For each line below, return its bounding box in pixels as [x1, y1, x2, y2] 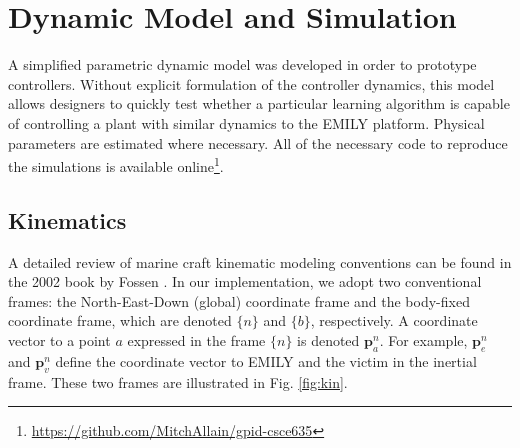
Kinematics [8, 204, 127, 235]
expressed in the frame [127, 329, 266, 350]
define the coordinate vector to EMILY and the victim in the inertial [55, 350, 477, 371]
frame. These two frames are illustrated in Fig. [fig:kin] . [8, 371, 348, 392]
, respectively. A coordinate [310, 310, 478, 331]
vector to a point [8, 329, 111, 350]
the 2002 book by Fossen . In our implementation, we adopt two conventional [8, 271, 482, 292]
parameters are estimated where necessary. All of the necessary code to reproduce [8, 132, 508, 153]
